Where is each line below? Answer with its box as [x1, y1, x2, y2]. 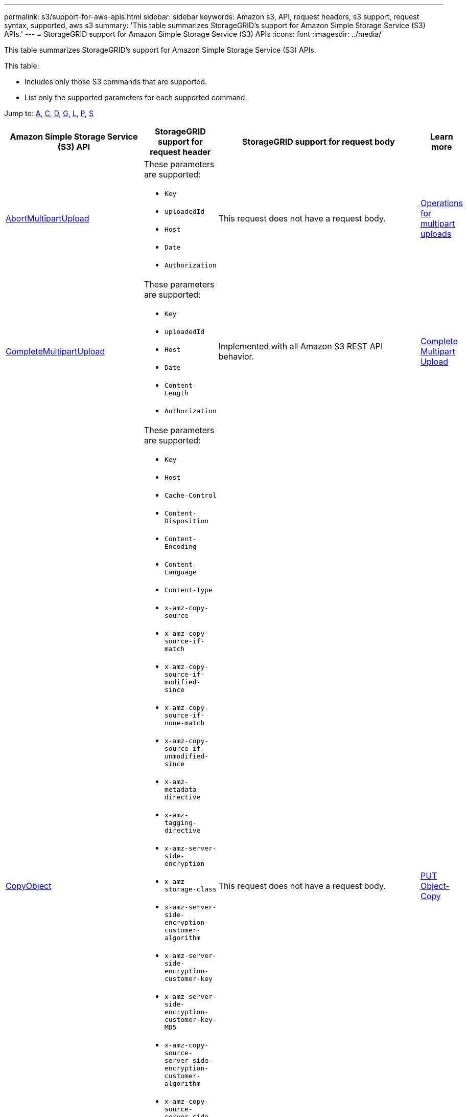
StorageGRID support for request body [242, 137, 395, 147]
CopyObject [6, 880, 52, 891]
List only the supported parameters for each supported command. [25, 93, 247, 102]
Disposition [164, 517, 209, 525]
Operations [421, 197, 463, 208]
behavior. [218, 351, 254, 362]
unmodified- [164, 752, 209, 760]
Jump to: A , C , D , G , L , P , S [4, 109, 94, 118]
